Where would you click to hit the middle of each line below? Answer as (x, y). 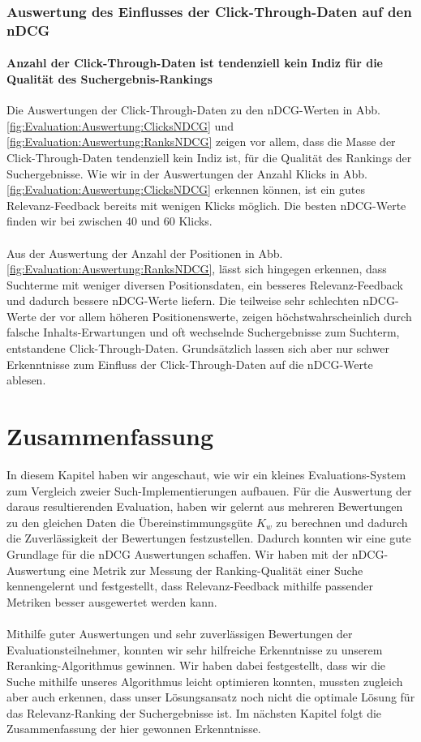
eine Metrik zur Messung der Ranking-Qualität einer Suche (216, 570)
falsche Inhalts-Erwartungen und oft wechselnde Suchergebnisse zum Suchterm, (203, 332)
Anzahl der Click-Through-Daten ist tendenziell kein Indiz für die (195, 63)
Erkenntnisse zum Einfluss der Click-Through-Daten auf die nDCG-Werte (190, 364)
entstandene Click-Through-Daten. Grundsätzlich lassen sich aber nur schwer (198, 348)
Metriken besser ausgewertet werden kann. (112, 601)
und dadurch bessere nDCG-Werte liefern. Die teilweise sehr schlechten (183, 300)
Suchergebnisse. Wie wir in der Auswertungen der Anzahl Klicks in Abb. (187, 173)
